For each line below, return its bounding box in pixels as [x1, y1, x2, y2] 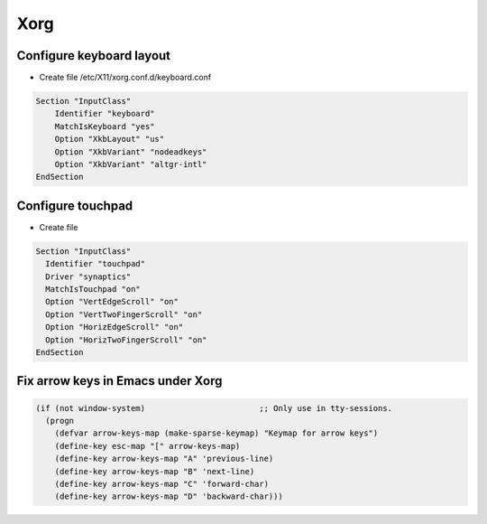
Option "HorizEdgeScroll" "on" [45, 322, 184, 332]
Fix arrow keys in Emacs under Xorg [16, 373, 223, 388]
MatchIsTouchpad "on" [45, 285, 142, 295]
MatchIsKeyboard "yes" [54, 121, 155, 131]
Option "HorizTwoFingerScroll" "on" [45, 334, 207, 345]
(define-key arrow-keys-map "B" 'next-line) [54, 466, 255, 476]
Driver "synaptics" [45, 271, 132, 282]
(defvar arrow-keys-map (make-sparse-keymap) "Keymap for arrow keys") [54, 428, 379, 438]
